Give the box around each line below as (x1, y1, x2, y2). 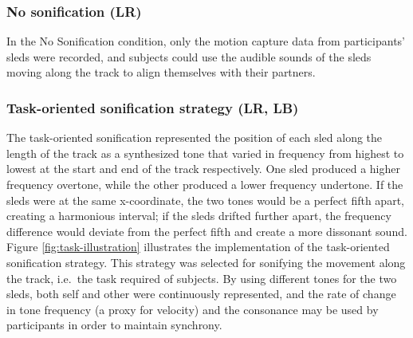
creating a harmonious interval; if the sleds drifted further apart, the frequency (6, 207, 391, 224)
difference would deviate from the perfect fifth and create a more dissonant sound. (6, 222, 407, 239)
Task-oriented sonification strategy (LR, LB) (6, 97, 299, 117)
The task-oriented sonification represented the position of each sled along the (6, 129, 383, 146)
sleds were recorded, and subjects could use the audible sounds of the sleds (6, 48, 372, 65)
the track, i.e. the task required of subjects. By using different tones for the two (6, 269, 397, 286)
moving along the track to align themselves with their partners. (6, 64, 316, 81)
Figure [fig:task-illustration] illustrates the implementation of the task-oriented (6, 238, 390, 255)
